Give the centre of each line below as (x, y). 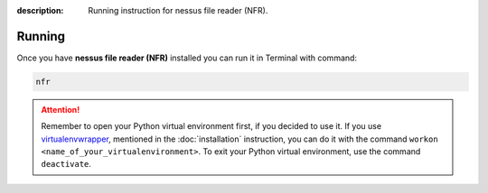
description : (40, 10)
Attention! (61, 109)
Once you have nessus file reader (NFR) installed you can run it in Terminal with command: (187, 58)
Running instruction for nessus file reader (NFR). (178, 10)
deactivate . (66, 164)
